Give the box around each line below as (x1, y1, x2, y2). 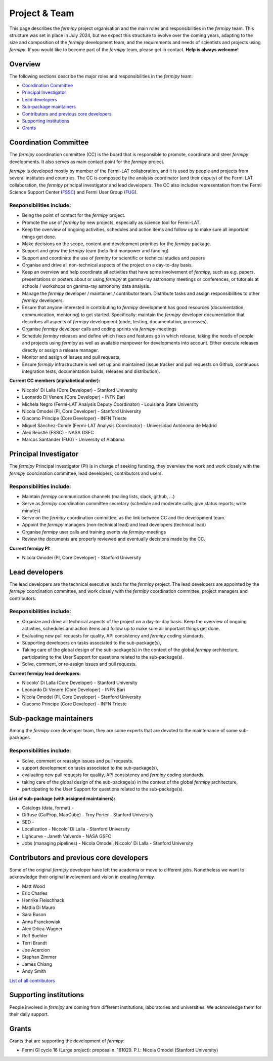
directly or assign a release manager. (22, 347, 99, 353)
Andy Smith (22, 968, 47, 974)
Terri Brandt (22, 940, 48, 946)
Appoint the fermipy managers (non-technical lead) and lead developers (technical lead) (22, 522, 206, 528)
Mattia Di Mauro (22, 904, 56, 911)
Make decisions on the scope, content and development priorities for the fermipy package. (22, 241, 211, 247)
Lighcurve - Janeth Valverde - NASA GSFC (22, 833, 111, 839)
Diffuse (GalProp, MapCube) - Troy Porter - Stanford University (22, 812, 154, 818)
